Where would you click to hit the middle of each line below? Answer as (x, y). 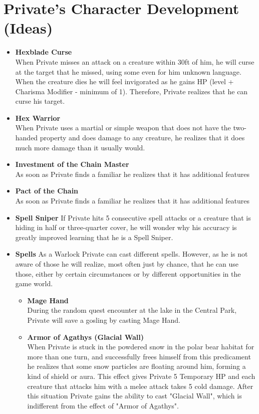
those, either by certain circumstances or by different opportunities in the (128, 273)
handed (27, 138)
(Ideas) (28, 28)
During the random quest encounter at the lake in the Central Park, (132, 310)
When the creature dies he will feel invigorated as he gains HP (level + (124, 81)
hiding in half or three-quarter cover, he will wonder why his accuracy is (126, 227)
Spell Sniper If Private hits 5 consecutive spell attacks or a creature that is (133, 217)
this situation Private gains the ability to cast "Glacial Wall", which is (135, 396)
